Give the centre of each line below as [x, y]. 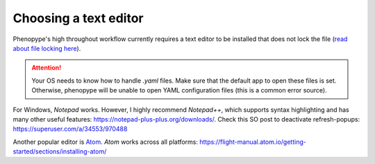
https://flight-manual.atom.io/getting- [253, 142]
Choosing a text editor [78, 18]
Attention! [47, 68]
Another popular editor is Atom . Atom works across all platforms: [105, 142]
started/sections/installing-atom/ [60, 151]
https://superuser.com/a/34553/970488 [70, 129]
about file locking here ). [47, 48]
